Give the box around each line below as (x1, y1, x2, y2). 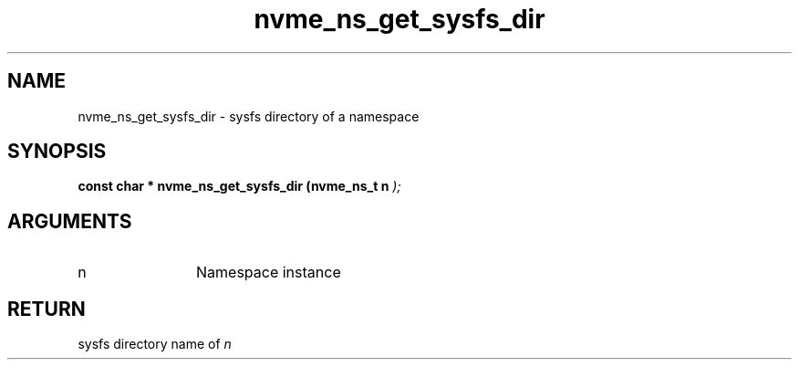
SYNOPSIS (7, 140, 107, 163)
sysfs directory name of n (78, 336, 232, 352)
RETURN (7, 297, 86, 320)
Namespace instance (196, 263, 341, 282)
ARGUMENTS (7, 209, 132, 233)
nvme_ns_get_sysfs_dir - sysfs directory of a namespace (78, 108, 420, 124)
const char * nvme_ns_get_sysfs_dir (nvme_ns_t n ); (78, 178, 401, 194)
